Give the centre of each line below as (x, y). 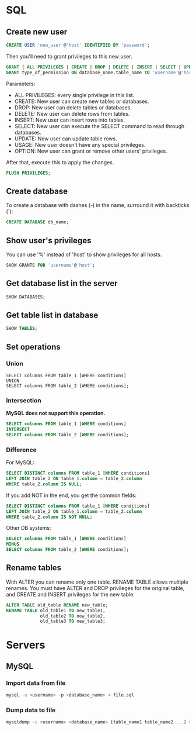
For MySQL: (20, 463)
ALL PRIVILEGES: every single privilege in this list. (74, 95)
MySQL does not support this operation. (56, 413)
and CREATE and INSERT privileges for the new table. (71, 594)
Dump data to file (31, 710)
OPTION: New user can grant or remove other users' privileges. (91, 151)
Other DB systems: (29, 528)
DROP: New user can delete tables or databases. (73, 107)
